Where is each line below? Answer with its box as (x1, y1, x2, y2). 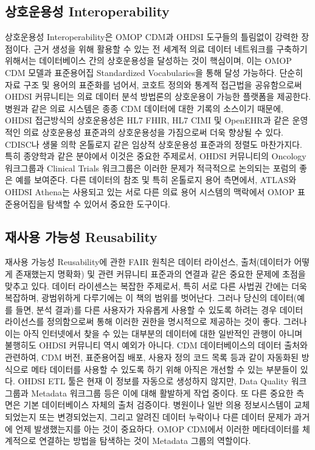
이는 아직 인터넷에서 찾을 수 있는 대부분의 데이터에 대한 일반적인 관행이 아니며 (5, 327, 303, 339)
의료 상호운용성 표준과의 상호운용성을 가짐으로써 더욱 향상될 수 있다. (23, 125, 284, 138)
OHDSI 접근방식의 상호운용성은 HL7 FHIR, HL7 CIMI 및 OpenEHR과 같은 (5, 114, 289, 126)
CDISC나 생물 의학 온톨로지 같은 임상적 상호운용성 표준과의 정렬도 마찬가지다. (5, 137, 302, 150)
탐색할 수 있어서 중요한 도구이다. (47, 197, 170, 210)
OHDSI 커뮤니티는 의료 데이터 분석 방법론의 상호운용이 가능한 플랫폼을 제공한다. (5, 90, 311, 103)
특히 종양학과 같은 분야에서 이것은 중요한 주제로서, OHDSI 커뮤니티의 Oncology (5, 150, 306, 162)
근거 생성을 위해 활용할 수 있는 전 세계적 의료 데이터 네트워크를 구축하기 (33, 42, 308, 55)
